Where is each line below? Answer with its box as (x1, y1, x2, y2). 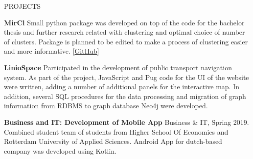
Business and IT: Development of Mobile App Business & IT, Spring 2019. (4, 117, 249, 127)
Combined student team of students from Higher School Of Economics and (4, 126, 229, 137)
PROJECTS (4, 1, 41, 11)
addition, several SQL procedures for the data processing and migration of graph (4, 91, 246, 101)
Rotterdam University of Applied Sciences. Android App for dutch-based (4, 136, 222, 146)
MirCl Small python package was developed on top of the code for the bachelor (4, 17, 245, 27)
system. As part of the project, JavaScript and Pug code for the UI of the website (4, 72, 249, 82)
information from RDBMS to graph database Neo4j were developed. (4, 100, 208, 111)
